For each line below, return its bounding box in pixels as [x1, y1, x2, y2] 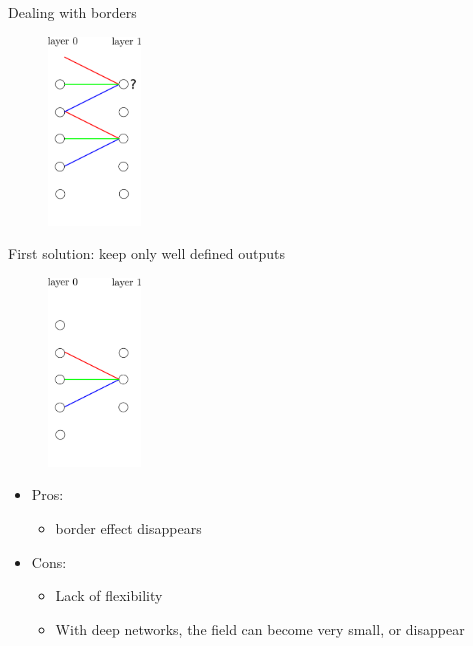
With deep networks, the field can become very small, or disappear [55, 618, 465, 639]
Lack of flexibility [55, 585, 163, 606]
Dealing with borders [8, 2, 137, 22]
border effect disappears [55, 517, 202, 538]
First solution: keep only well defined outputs [8, 243, 285, 264]
